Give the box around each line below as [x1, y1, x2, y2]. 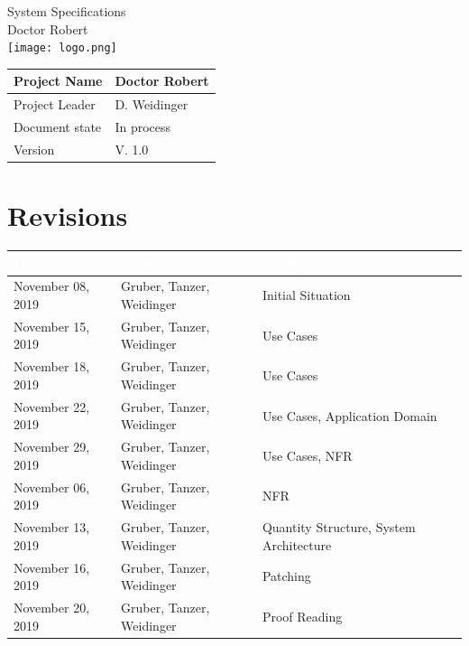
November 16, [14, 557, 90, 576]
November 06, [14, 477, 90, 496]
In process [115, 117, 171, 136]
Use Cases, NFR [262, 445, 353, 464]
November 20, [14, 597, 90, 616]
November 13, [14, 518, 90, 537]
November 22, [14, 397, 90, 416]
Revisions [7, 197, 128, 234]
